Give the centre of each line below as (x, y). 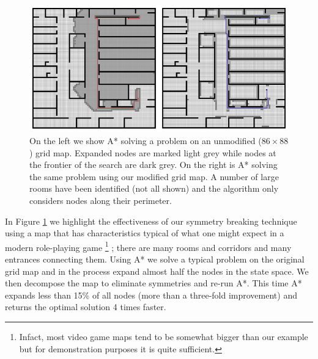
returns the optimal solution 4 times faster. (86, 307)
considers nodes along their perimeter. (101, 200)
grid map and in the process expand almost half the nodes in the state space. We (157, 271)
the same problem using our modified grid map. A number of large (154, 176)
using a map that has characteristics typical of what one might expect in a (145, 233)
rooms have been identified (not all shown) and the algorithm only (154, 188)
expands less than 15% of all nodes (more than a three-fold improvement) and (151, 295)
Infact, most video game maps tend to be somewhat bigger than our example (164, 336)
